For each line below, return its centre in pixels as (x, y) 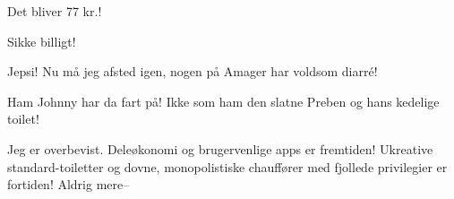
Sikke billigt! (42, 41)
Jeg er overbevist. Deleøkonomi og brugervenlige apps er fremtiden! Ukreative (220, 148)
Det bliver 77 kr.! (55, 11)
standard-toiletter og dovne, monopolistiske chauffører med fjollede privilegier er (227, 166)
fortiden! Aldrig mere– (69, 184)
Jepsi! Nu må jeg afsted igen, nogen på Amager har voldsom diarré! (193, 71)
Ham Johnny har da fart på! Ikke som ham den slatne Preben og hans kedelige (223, 101)
